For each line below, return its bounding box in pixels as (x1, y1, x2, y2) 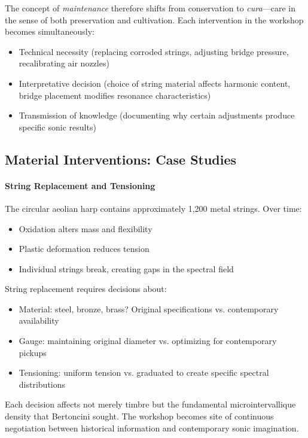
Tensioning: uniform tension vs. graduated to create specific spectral (19, 366, 269, 379)
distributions (19, 378, 66, 390)
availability (19, 314, 59, 327)
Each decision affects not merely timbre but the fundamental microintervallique (5, 398, 296, 410)
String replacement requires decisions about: (5, 282, 167, 295)
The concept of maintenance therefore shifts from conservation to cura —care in (5, 2, 295, 14)
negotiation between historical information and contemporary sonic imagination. (5, 421, 299, 434)
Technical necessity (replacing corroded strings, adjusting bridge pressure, (19, 45, 289, 57)
